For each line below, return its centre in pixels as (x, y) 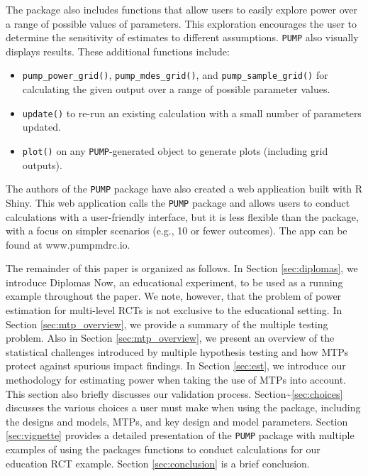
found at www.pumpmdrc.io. (68, 244)
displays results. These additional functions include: (118, 51)
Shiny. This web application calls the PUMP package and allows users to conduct (178, 202)
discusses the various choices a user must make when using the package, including (183, 407)
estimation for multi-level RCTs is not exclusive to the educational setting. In (174, 310)
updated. (41, 127)
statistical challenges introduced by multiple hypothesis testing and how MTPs (177, 351)
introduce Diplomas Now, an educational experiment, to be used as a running (174, 282)
